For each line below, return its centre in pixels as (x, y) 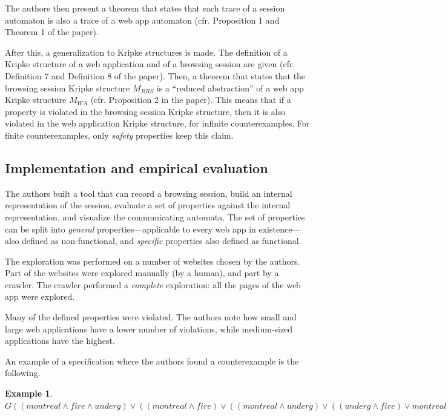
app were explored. (40, 296)
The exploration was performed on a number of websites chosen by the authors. (153, 261)
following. (23, 373)
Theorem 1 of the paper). (52, 32)
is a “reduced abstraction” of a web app (230, 87)
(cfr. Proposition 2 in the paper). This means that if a (191, 100)
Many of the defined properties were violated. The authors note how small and (151, 317)
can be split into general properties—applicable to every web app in (130, 229)
